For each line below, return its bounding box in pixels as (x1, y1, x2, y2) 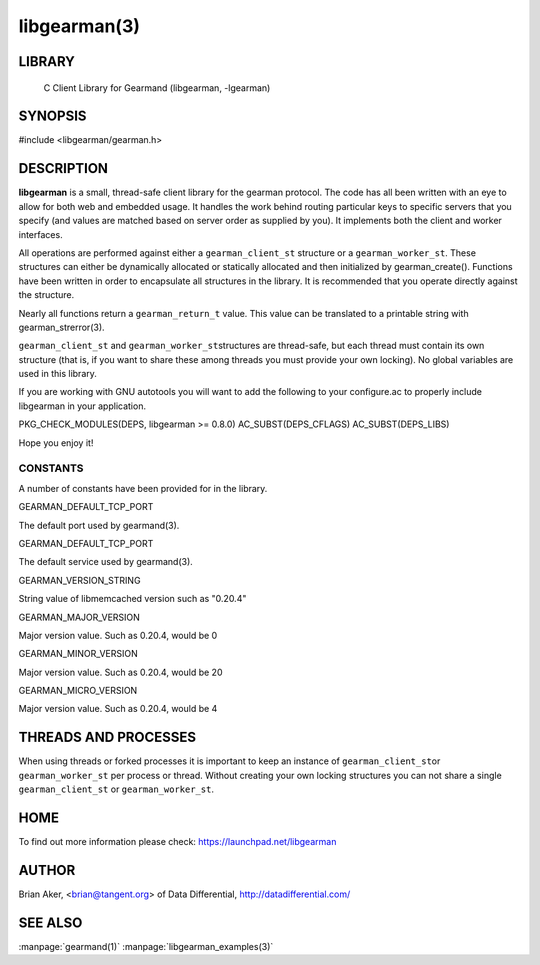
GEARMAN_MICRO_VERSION (18, 685, 138, 697)
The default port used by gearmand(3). (18, 519, 180, 531)
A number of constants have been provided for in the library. (18, 482, 268, 494)
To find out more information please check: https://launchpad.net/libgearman (18, 836, 337, 848)
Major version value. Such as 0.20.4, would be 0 (18, 629, 218, 641)
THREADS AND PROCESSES (18, 729, 197, 746)
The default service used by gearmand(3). (18, 556, 194, 568)
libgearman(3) (18, 15, 140, 37)
